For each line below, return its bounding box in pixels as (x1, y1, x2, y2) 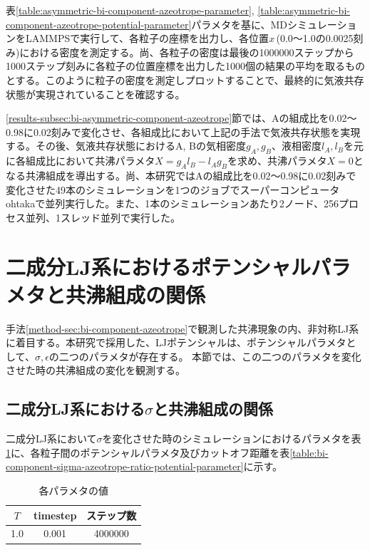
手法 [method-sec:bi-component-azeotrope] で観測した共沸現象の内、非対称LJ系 (6, 321, 359, 336)
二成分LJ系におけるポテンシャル (6, 251, 312, 281)
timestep (33, 507, 77, 522)
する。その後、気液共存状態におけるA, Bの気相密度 (6, 138, 246, 153)
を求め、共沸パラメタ (227, 153, 327, 168)
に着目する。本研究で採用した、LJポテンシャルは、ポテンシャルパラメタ (6, 335, 346, 350)
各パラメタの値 (38, 482, 108, 497)
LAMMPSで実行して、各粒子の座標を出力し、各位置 (25, 31, 269, 46)
